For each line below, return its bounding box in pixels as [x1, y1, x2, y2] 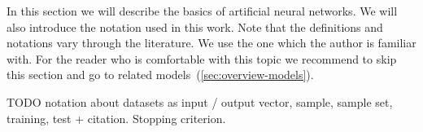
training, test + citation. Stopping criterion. [7, 109, 226, 126]
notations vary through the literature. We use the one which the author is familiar [7, 34, 416, 51]
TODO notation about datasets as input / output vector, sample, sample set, [7, 93, 393, 110]
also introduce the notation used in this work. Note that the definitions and [7, 18, 383, 35]
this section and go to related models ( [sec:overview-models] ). [7, 66, 314, 83]
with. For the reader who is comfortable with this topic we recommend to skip [7, 50, 397, 67]
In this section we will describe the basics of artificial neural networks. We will [7, 2, 398, 19]
